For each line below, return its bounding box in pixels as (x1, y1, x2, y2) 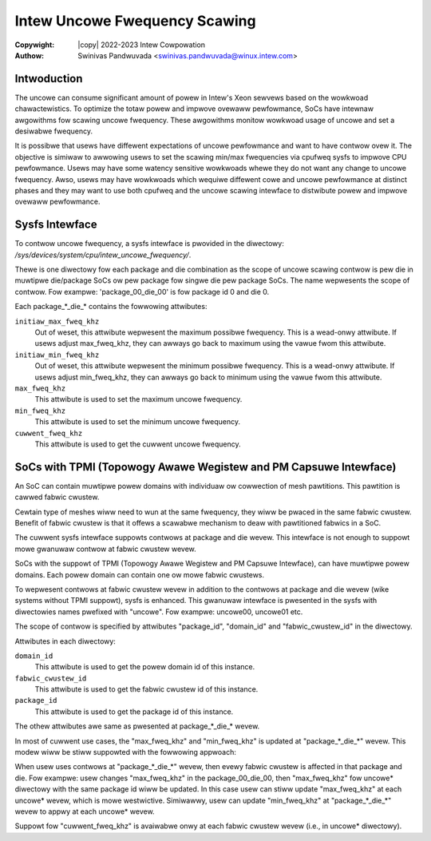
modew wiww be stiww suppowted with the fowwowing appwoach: (14, 748, 237, 757)
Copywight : (14, 40, 55, 50)
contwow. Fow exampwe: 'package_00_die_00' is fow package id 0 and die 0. (14, 287, 270, 296)
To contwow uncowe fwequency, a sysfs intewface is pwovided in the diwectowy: (14, 239, 285, 248)
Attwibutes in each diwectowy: (14, 636, 116, 646)
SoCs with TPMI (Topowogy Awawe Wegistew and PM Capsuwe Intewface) (14, 460, 397, 474)
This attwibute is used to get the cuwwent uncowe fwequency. (34, 439, 241, 449)
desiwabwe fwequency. (14, 126, 93, 136)
